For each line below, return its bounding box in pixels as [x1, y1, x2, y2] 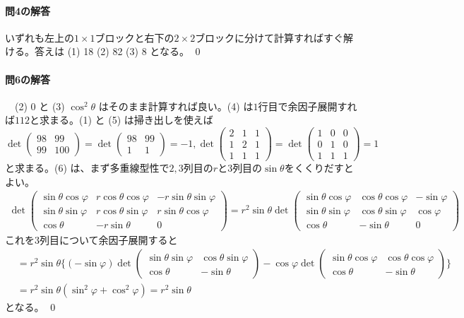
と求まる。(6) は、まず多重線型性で [5, 160, 169, 175]
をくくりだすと [284, 160, 354, 175]
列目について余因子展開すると [40, 232, 178, 247]
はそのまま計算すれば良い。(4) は [98, 98, 254, 113]
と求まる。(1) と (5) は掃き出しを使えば [30, 112, 213, 127]
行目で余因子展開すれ [258, 98, 357, 113]
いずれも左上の [5, 30, 74, 45]
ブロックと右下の [95, 30, 174, 45]
